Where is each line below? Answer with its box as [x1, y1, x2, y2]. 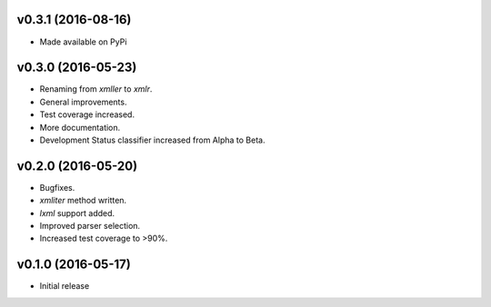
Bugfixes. [39, 182, 75, 193]
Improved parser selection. [39, 221, 141, 232]
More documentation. [39, 122, 121, 133]
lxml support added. [39, 207, 115, 218]
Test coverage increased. [39, 109, 135, 120]
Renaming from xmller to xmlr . [39, 84, 153, 94]
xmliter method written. [39, 195, 127, 206]
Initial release [39, 281, 90, 292]
